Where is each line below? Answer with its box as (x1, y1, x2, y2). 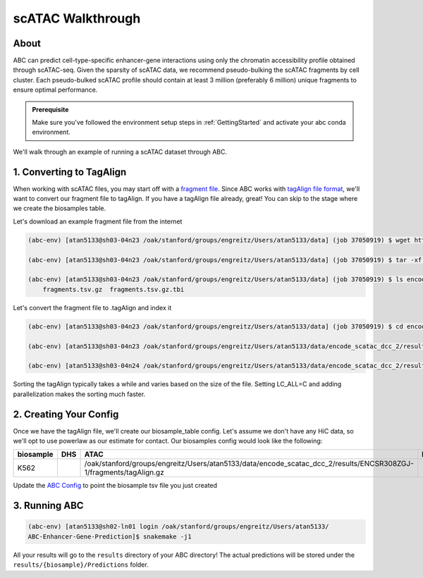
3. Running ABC (13, 500, 84, 512)
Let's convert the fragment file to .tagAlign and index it (13, 303, 172, 312)
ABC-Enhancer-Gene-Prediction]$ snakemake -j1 (27, 532, 192, 541)
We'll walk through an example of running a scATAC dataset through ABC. (13, 147, 228, 156)
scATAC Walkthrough (13, 11, 141, 26)
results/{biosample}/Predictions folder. (13, 560, 149, 569)
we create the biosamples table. (13, 204, 106, 213)
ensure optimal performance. (13, 85, 98, 94)
